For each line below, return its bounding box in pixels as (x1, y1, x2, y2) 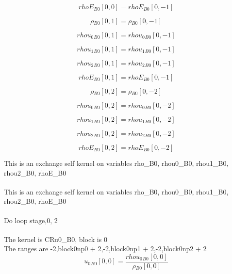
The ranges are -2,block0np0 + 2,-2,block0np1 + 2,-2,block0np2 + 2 (4, 243, 207, 254)
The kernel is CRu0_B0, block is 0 (4, 234, 107, 244)
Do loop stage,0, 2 (4, 215, 58, 225)
